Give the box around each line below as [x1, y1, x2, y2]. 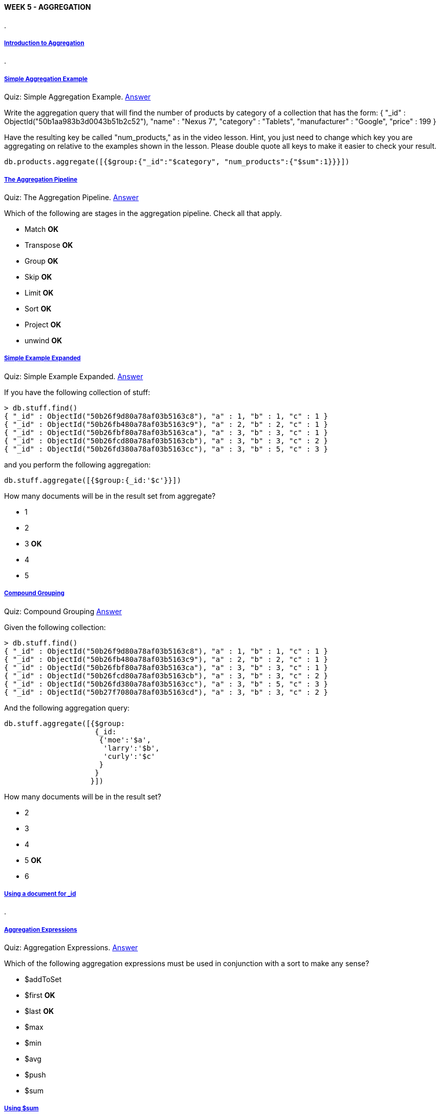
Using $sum [4, 1105, 39, 1112]
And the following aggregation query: [4, 703, 130, 712]
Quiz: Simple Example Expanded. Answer [4, 371, 143, 381]
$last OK [25, 1007, 54, 1016]
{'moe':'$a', [99, 735, 151, 744]
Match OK [25, 224, 59, 233]
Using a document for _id [4, 890, 76, 897]
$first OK [25, 991, 55, 1000]
